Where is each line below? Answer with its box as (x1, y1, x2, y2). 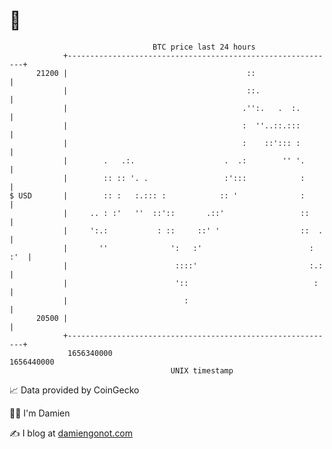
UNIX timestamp (170, 365, 234, 376)
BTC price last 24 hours (152, 42, 256, 52)
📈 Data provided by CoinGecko (9, 384, 140, 396)
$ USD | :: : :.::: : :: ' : (9, 190, 306, 201)
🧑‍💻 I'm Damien (9, 407, 71, 419)
